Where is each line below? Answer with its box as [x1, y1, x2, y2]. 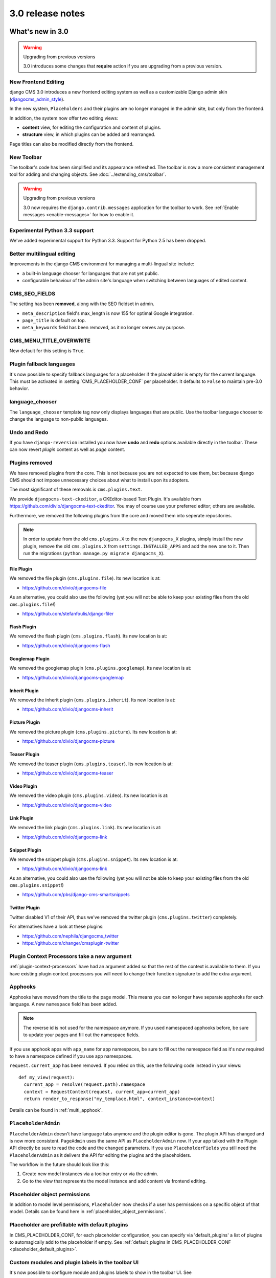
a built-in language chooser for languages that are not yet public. [22, 270, 159, 276]
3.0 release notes [9, 8, 85, 19]
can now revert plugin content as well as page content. [9, 446, 125, 452]
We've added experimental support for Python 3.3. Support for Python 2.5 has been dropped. [9, 238, 206, 244]
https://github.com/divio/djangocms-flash [22, 642, 110, 649]
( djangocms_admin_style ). [9, 96, 65, 102]
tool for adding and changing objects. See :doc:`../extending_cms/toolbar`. [9, 171, 166, 177]
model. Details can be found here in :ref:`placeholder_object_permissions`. [9, 1208, 166, 1215]
